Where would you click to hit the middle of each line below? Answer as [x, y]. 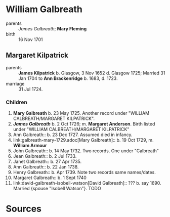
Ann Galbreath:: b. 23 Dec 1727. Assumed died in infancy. [73, 135]
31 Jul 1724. [31, 89]
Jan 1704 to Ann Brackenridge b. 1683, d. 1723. [68, 78]
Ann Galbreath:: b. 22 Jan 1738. [46, 167]
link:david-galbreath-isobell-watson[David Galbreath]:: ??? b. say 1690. [87, 183]
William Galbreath [44, 9]
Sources [24, 209]
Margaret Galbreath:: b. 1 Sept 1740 [50, 178]
